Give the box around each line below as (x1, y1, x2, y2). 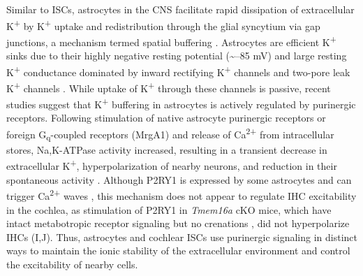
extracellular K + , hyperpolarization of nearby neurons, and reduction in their (6, 157, 337, 173)
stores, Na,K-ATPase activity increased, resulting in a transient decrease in (6, 142, 327, 157)
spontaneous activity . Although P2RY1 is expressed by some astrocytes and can (6, 172, 352, 187)
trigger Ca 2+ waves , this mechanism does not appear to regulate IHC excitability (6, 187, 357, 203)
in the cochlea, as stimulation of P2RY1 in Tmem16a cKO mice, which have (6, 202, 332, 217)
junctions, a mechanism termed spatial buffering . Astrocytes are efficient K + (6, 32, 336, 49)
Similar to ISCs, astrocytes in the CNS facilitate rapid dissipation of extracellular (6, 2, 355, 16)
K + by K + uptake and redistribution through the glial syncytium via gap (6, 16, 320, 33)
